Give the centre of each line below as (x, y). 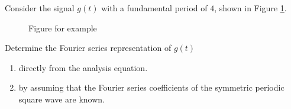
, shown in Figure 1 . (250, 8)
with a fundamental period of (154, 8)
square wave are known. (62, 99)
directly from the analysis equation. (83, 67)
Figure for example (63, 28)
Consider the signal (40, 8)
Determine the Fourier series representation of (88, 48)
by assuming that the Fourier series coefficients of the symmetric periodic (151, 87)
